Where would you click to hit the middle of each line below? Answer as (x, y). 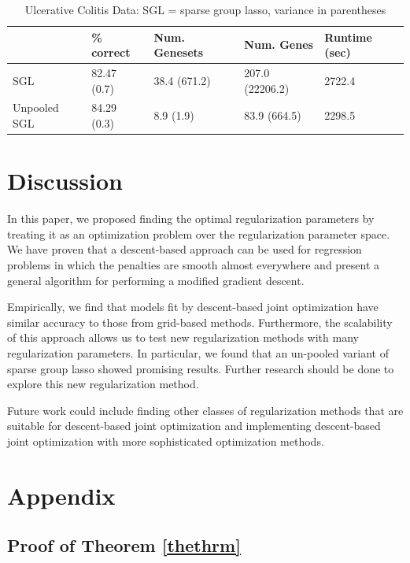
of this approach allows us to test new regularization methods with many (183, 337)
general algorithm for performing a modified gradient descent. (156, 280)
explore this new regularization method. (103, 384)
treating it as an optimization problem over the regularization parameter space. (199, 233)
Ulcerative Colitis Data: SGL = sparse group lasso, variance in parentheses (205, 9)
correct (111, 52)
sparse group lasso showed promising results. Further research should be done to (201, 368)
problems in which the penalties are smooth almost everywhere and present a (194, 265)
